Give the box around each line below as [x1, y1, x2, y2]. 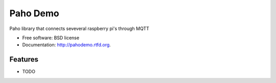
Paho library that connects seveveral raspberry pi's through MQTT [9, 25, 149, 32]
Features [9, 55, 38, 64]
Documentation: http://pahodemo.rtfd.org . [22, 42, 111, 48]
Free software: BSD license [22, 35, 79, 41]
